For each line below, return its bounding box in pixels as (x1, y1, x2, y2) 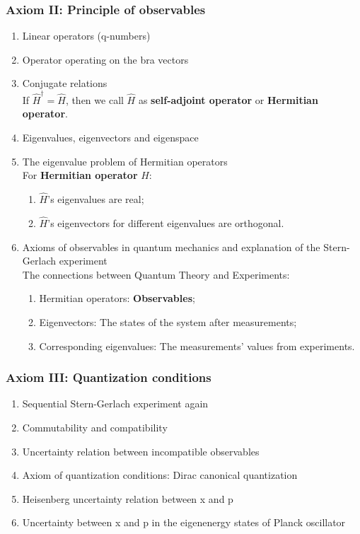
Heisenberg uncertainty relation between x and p (22, 491, 233, 506)
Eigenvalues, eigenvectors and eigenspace (22, 129, 199, 144)
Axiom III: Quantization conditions (6, 368, 211, 386)
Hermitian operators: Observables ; (39, 291, 195, 306)
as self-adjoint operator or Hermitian (138, 92, 318, 107)
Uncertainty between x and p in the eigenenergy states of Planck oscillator (22, 515, 346, 530)
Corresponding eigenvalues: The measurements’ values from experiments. (39, 338, 355, 353)
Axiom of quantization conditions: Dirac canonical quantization (22, 468, 298, 482)
